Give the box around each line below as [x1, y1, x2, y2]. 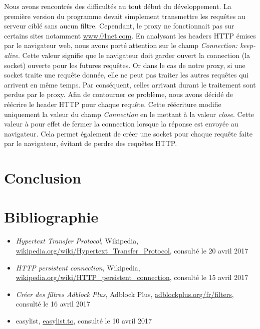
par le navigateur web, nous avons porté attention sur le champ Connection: [4, 40, 238, 50]
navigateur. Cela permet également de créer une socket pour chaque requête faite [4, 128, 253, 138]
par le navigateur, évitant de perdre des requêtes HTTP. [4, 138, 177, 148]
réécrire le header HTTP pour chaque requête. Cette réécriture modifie [4, 98, 221, 109]
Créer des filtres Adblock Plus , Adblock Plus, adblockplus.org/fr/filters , [16, 288, 234, 299]
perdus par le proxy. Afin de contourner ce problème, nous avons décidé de [4, 89, 233, 99]
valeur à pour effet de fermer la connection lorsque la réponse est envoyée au [4, 118, 238, 129]
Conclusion [4, 167, 82, 188]
